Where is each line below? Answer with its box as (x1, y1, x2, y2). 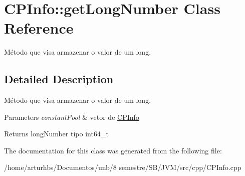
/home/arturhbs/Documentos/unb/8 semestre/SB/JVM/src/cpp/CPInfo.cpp (4, 162, 241, 172)
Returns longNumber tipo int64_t (4, 128, 109, 139)
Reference (4, 18, 74, 38)
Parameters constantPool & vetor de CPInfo (4, 111, 139, 122)
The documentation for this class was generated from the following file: (4, 145, 222, 155)
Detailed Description (4, 71, 114, 87)
